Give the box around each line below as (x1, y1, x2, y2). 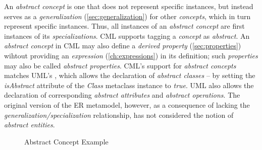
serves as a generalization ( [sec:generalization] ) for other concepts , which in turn (4, 11, 251, 21)
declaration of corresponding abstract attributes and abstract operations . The (4, 90, 240, 100)
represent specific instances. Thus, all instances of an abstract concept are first (4, 21, 245, 31)
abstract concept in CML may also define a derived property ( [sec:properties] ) (4, 40, 241, 51)
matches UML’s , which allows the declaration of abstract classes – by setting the (4, 70, 255, 81)
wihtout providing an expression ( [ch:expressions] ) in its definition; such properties (4, 50, 258, 60)
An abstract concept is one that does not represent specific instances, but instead (4, 1, 253, 11)
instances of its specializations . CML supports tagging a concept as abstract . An (4, 30, 250, 41)
